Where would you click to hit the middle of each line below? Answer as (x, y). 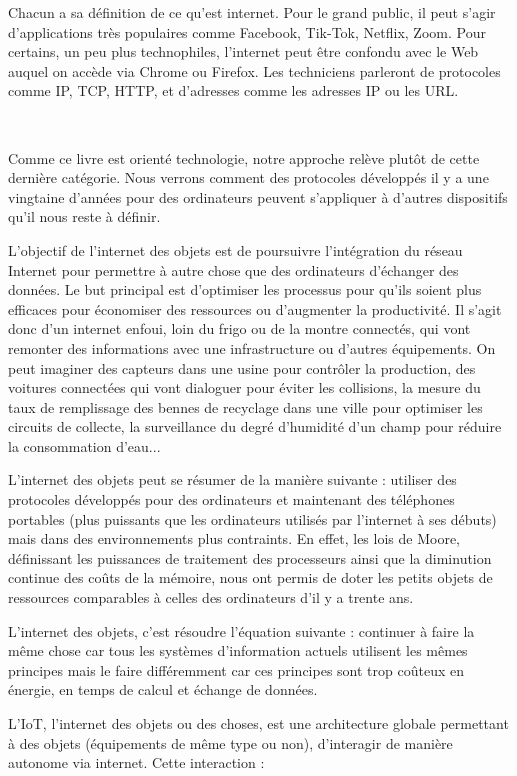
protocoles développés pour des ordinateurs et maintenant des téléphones (231, 499)
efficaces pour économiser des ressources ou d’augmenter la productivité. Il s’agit (255, 308)
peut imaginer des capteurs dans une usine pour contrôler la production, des (242, 367)
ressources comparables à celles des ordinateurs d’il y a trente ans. (211, 597)
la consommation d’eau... (84, 445)
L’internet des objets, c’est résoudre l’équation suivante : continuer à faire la (241, 630)
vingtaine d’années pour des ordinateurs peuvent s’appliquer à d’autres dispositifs (258, 196)
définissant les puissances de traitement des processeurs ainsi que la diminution (250, 557)
